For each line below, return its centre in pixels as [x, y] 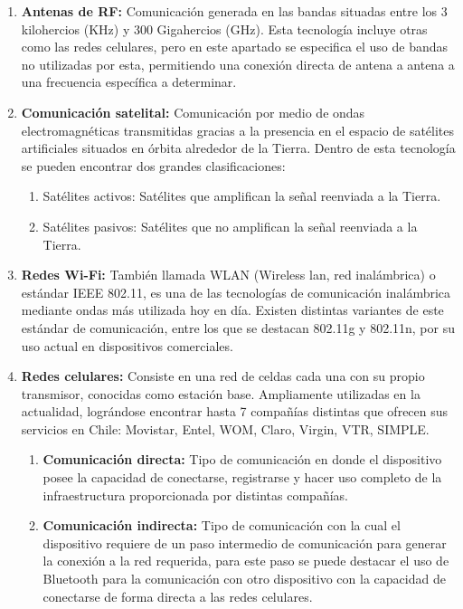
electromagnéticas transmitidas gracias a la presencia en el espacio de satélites [238, 130]
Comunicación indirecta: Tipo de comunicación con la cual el [222, 525]
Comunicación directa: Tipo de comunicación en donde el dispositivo [242, 459]
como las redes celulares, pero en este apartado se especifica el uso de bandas [235, 47]
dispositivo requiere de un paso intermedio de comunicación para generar [245, 542]
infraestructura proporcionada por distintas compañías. [195, 495]
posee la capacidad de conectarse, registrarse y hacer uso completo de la [242, 477]
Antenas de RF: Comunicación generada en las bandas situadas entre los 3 [234, 11]
